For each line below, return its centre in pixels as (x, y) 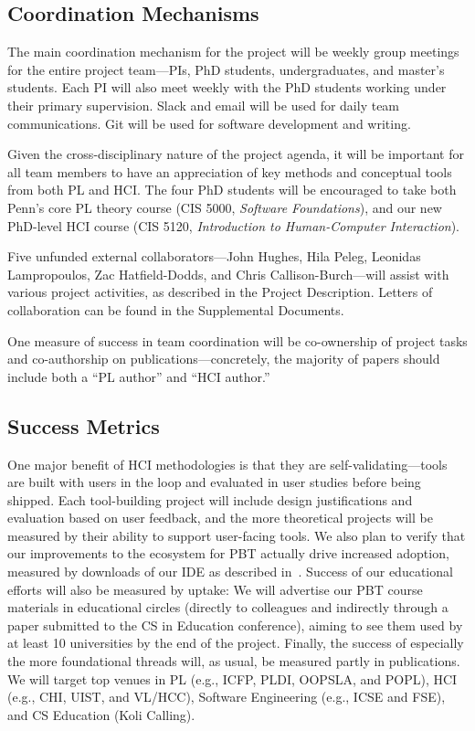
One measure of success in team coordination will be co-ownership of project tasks (237, 340)
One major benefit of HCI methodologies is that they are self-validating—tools (227, 464)
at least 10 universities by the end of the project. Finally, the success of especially (236, 643)
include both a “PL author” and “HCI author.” (139, 376)
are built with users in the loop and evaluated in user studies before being (214, 482)
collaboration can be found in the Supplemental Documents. (176, 309)
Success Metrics (84, 425)
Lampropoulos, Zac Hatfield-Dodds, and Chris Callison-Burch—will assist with (228, 274)
